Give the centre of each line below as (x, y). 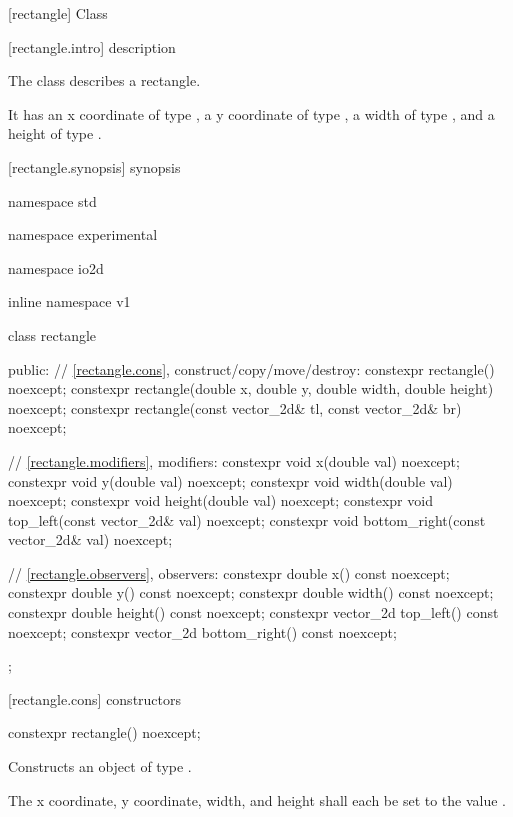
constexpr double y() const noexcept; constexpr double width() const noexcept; (251, 592)
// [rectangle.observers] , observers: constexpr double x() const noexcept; (229, 572)
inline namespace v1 (69, 301)
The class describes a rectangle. (104, 80)
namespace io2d (56, 267)
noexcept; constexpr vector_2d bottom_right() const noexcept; (202, 631)
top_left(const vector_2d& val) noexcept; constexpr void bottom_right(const (247, 519)
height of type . (55, 133)
